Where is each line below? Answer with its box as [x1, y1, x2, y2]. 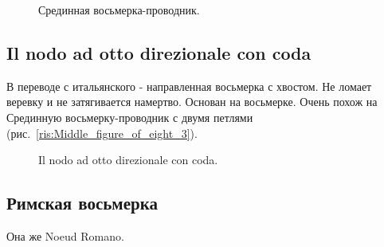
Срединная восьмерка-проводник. [38, 2, 200, 18]
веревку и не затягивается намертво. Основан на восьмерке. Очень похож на [6, 93, 378, 110]
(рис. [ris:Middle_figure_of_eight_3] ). [6, 124, 198, 141]
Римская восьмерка [6, 190, 158, 215]
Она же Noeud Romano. [6, 227, 124, 244]
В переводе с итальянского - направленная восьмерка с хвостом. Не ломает [6, 77, 372, 94]
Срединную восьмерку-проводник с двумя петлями [6, 108, 253, 125]
